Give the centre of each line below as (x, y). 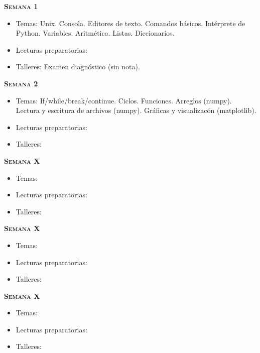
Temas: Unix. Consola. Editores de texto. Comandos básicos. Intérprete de (131, 23)
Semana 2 (21, 83)
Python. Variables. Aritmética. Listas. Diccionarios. (95, 33)
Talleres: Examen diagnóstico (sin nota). (78, 67)
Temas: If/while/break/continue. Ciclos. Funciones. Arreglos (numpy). (124, 100)
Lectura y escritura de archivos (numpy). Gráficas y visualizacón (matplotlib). (136, 110)
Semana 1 (21, 6)
